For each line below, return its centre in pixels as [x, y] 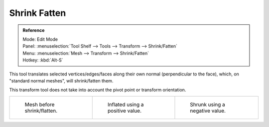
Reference [34, 30]
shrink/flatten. [41, 111]
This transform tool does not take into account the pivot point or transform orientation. [98, 90]
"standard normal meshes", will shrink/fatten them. [61, 81]
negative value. [208, 111]
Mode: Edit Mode [40, 39]
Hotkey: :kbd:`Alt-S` [43, 60]
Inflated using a [126, 104]
